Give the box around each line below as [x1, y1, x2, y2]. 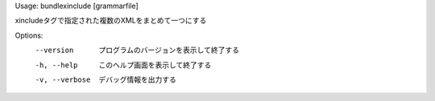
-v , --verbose [35, 75, 91, 84]
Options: [14, 30, 43, 40]
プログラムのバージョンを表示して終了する [98, 45, 239, 55]
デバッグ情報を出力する [98, 75, 176, 84]
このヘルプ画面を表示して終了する [98, 60, 212, 70]
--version [35, 46, 74, 55]
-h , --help [35, 60, 78, 70]
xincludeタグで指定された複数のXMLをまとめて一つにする [14, 16, 207, 26]
